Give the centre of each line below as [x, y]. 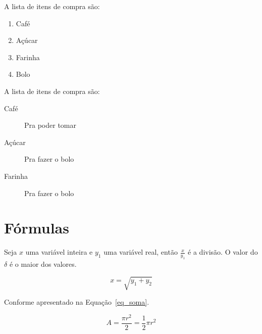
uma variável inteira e [59, 252]
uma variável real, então [141, 252]
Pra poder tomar [50, 125]
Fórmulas [37, 228]
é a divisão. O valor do [223, 252]
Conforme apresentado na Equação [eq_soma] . [77, 302]
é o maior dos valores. [43, 264]
